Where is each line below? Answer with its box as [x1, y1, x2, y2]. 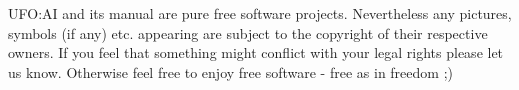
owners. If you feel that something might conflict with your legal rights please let [8, 42, 504, 63]
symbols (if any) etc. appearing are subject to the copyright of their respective [8, 22, 488, 43]
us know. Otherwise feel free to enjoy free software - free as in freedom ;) [8, 61, 453, 82]
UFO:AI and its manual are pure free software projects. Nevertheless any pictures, [8, 3, 512, 23]
